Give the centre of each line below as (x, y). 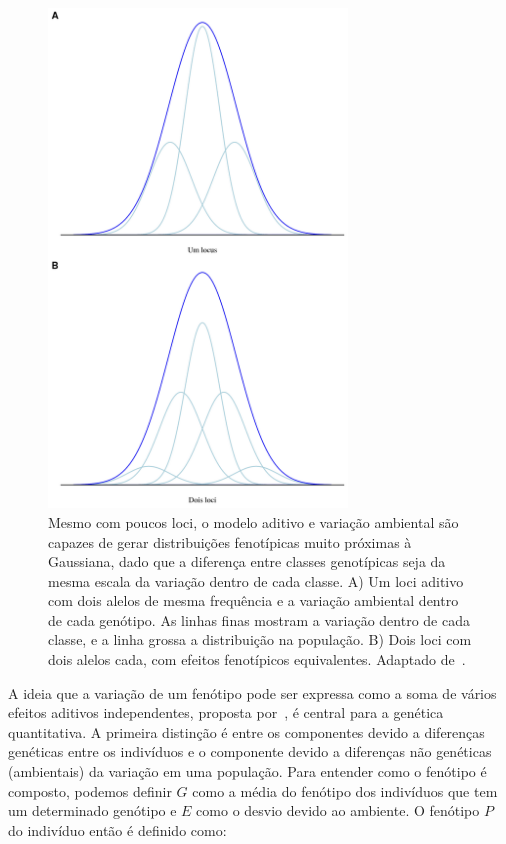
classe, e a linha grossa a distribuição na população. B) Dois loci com (260, 639)
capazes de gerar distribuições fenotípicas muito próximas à (230, 541)
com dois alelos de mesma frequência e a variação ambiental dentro (253, 600)
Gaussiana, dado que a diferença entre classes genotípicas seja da (247, 561)
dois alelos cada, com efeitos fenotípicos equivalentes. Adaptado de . (257, 659)
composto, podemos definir (90, 790)
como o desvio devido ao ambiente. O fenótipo (338, 810)
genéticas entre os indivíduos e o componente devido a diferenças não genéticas (250, 751)
